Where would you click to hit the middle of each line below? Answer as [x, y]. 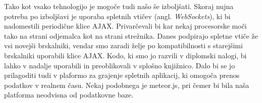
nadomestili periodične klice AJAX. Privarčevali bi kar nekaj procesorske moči [125, 26]
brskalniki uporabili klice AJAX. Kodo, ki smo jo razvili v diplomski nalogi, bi [125, 55]
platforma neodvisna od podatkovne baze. [69, 95]
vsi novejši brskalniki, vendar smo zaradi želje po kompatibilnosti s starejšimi [123, 45]
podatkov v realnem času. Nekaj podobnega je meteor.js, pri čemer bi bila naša [127, 85]
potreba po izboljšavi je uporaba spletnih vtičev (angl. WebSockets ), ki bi [117, 16]
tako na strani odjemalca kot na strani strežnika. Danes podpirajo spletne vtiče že [131, 35]
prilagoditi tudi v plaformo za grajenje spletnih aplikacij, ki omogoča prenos [122, 75]
